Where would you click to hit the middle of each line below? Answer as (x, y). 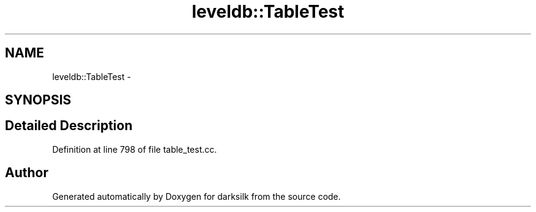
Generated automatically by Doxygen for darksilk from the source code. (196, 196)
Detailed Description (69, 126)
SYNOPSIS (38, 100)
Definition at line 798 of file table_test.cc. (135, 149)
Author (27, 173)
